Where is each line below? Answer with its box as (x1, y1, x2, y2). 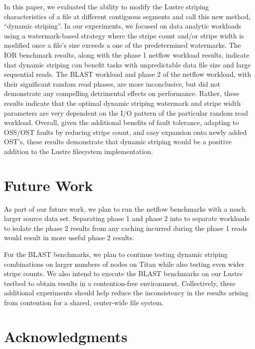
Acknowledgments (4, 326, 127, 346)
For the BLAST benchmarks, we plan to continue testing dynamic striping (4, 249, 228, 259)
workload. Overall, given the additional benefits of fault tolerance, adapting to (4, 117, 239, 127)
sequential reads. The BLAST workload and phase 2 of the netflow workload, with (4, 69, 251, 79)
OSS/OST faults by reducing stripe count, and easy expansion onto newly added (4, 127, 247, 137)
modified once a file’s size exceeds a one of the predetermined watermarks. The (4, 40, 241, 50)
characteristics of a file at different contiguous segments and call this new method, (4, 11, 251, 21)
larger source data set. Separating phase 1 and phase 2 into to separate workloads (4, 213, 250, 223)
